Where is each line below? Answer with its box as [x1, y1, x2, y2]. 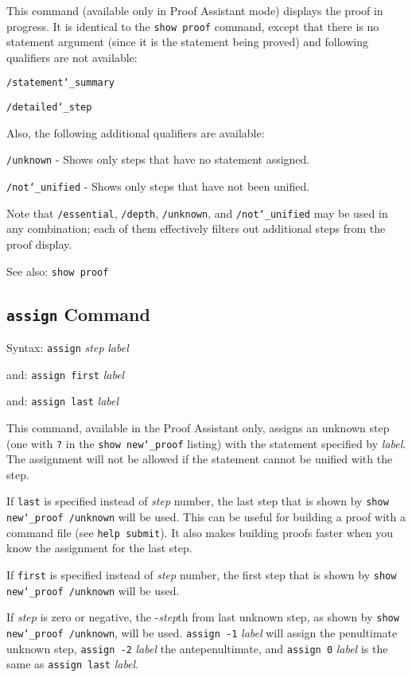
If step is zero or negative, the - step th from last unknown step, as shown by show [6, 609, 399, 625]
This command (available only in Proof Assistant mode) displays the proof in [6, 2, 383, 18]
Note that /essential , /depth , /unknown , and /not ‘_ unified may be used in [6, 204, 388, 221]
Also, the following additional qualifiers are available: [6, 124, 265, 141]
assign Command [6, 301, 150, 326]
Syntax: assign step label [6, 338, 129, 355]
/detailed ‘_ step [6, 102, 92, 114]
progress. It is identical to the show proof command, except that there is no [6, 17, 379, 34]
